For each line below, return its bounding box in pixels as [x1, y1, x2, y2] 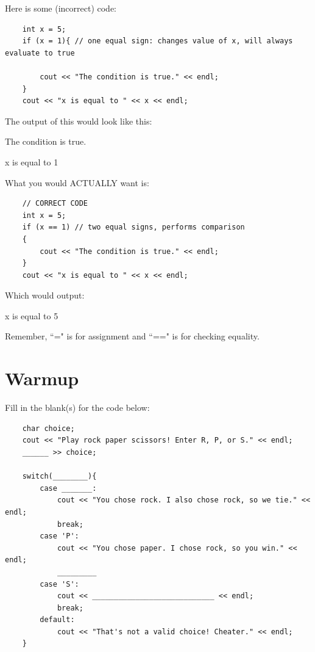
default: [40, 615, 75, 625]
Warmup [5, 366, 79, 391]
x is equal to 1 [5, 155, 58, 168]
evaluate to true [5, 48, 75, 57]
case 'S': [40, 579, 79, 589]
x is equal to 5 [5, 309, 58, 322]
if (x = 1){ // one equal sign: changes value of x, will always [22, 37, 293, 46]
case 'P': [40, 532, 79, 541]
